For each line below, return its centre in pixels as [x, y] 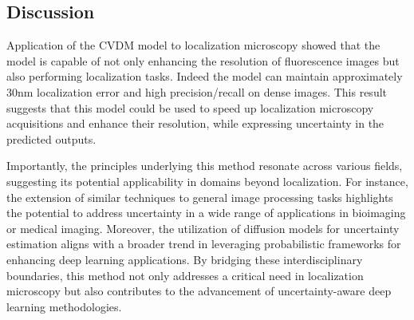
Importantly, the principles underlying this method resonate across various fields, [205, 166]
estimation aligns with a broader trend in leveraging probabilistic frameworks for [204, 244]
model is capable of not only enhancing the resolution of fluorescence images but [203, 60]
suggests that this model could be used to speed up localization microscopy [190, 107]
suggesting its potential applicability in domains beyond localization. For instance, [207, 181]
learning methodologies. [64, 306]
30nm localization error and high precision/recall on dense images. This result [197, 91]
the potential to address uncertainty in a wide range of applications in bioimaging [206, 213]
